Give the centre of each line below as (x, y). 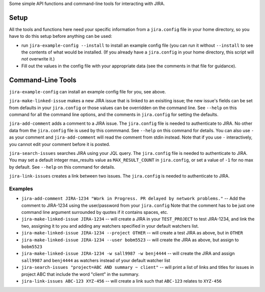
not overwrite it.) (38, 59)
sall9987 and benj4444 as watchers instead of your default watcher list (96, 260)
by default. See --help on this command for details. (62, 167)
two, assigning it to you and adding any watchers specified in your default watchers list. (110, 226)
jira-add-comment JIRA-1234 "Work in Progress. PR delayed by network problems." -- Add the (133, 199)
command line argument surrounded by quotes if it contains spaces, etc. (95, 212)
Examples (21, 188)
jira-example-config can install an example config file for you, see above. (88, 91)
